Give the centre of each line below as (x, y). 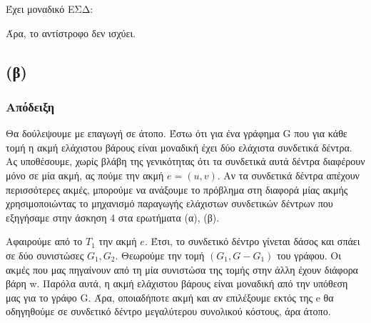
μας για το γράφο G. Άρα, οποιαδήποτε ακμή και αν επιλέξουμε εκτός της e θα (170, 297)
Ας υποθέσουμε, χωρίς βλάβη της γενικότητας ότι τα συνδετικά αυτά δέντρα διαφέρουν (185, 161)
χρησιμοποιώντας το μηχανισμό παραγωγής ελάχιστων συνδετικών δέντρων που (169, 203)
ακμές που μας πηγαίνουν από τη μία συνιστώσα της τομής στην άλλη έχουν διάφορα (182, 269)
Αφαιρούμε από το (44, 241)
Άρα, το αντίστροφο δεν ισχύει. (71, 33)
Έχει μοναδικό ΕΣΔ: (50, 9)
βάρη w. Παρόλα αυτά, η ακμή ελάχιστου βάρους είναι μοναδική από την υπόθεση (177, 283)
